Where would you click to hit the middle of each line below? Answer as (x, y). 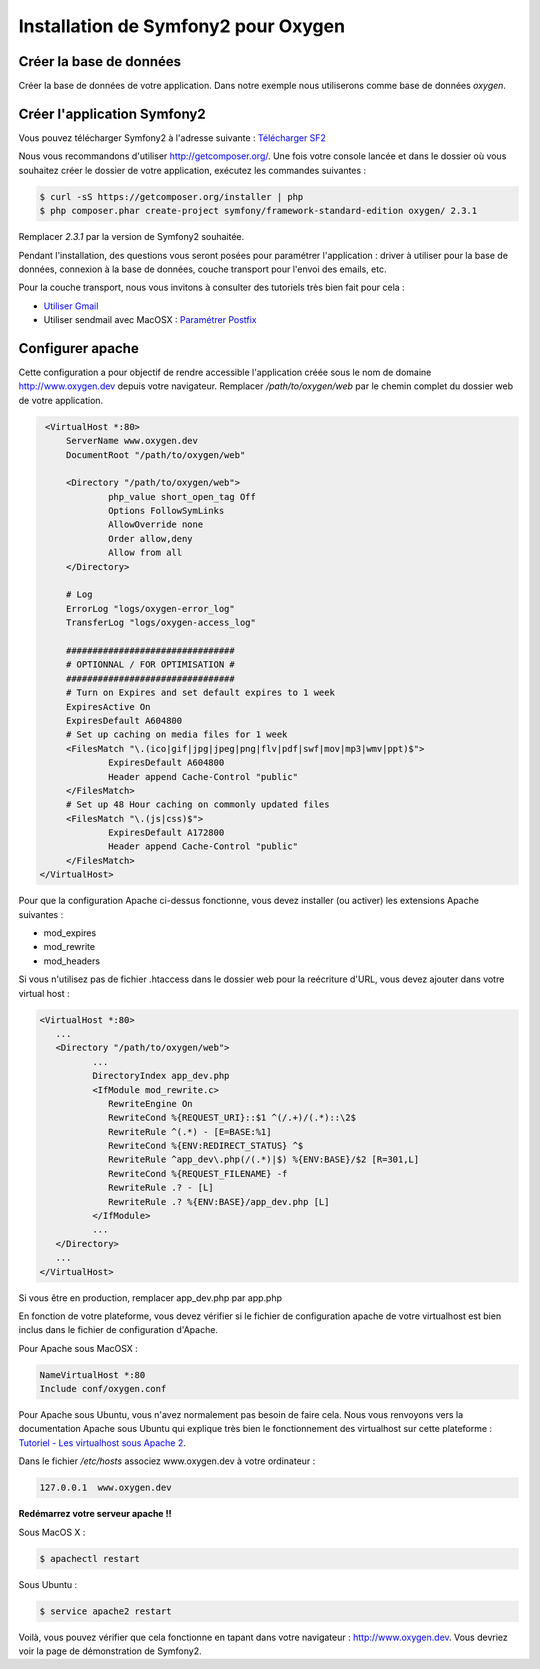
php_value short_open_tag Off (182, 496)
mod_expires (70, 933)
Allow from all (145, 553)
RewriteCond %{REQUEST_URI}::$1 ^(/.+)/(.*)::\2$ (232, 1118)
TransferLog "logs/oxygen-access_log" (161, 623)
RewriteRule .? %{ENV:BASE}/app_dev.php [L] (219, 1201)
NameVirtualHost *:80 (92, 1374)
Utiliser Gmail (71, 306)
